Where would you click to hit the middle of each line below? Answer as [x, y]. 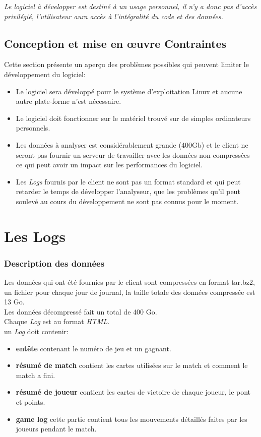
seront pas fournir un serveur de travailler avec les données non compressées [133, 154]
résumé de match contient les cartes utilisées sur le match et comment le [132, 365]
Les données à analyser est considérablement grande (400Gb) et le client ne [132, 144]
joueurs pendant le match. [56, 429]
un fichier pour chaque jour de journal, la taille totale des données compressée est [130, 292]
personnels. [33, 128]
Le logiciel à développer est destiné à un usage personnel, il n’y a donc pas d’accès [130, 6]
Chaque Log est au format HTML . [57, 321]
